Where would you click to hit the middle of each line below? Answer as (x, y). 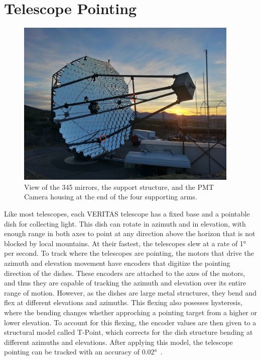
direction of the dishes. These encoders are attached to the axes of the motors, (125, 273)
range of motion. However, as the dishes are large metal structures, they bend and (130, 292)
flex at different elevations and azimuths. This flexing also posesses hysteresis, (123, 302)
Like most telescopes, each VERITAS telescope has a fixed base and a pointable (127, 213)
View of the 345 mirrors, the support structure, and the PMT (119, 187)
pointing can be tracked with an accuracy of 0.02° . (83, 352)
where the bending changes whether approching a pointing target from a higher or (130, 312)
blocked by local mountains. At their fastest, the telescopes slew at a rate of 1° (125, 243)
